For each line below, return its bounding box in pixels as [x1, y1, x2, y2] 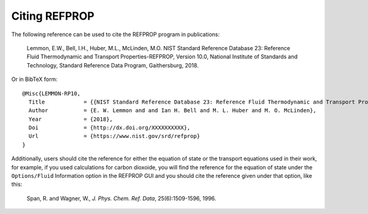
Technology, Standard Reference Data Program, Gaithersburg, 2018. [26, 61, 199, 69]
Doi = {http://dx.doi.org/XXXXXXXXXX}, [28, 124, 191, 131]
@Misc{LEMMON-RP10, [22, 90, 81, 97]
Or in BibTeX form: [11, 75, 58, 83]
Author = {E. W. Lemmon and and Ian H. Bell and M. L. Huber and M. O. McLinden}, [28, 107, 317, 114]
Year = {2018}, [28, 115, 113, 123]
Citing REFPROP [11, 9, 94, 23]
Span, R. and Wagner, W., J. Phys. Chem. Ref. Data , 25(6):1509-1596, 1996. [26, 194, 217, 202]
